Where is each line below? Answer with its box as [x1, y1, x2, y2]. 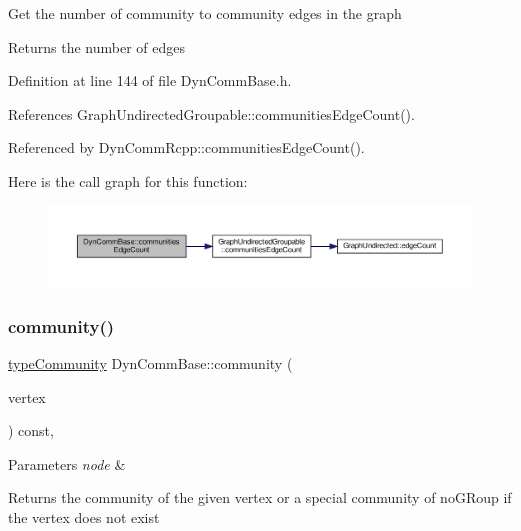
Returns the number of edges [8, 36, 185, 57]
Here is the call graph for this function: [8, 170, 248, 191]
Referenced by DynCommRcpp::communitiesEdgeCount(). [8, 137, 365, 158]
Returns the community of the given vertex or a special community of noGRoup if [8, 487, 512, 508]
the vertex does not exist [8, 506, 160, 527]
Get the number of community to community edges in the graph [8, 3, 402, 23]
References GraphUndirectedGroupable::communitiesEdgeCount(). [8, 103, 415, 124]
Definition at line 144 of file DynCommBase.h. [8, 70, 292, 91]
